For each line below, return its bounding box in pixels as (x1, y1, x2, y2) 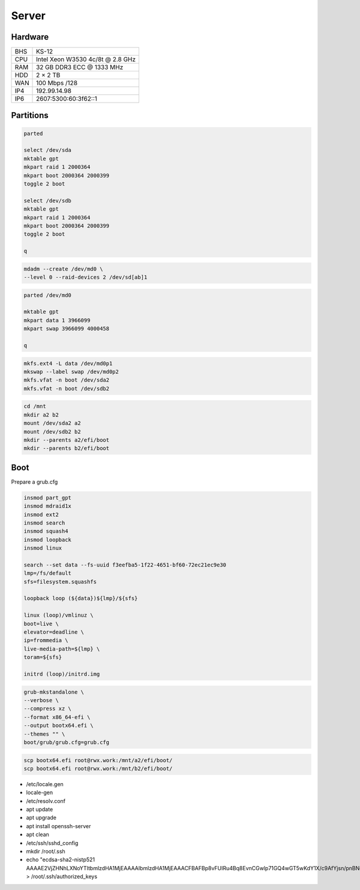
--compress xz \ (23, 705, 72, 712)
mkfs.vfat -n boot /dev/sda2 (23, 377, 110, 383)
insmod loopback (23, 536, 72, 543)
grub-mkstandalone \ (23, 688, 84, 696)
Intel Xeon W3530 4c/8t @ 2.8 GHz (36, 55, 136, 64)
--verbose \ (23, 697, 59, 703)
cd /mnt (23, 403, 46, 410)
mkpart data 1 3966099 (23, 317, 91, 323)
